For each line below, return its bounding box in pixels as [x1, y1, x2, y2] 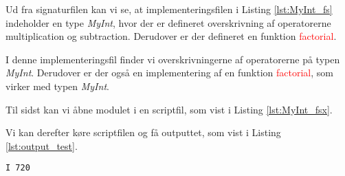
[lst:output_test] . [5, 138, 78, 153]
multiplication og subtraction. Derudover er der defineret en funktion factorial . [5, 29, 337, 43]
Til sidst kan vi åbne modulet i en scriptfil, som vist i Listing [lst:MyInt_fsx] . [5, 102, 333, 116]
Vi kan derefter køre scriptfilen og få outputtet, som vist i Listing [5, 125, 281, 140]
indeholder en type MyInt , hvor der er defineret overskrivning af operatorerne [5, 15, 331, 30]
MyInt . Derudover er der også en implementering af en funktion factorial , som [5, 65, 333, 80]
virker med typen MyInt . [5, 78, 109, 93]
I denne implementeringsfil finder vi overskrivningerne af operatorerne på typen [5, 52, 340, 66]
